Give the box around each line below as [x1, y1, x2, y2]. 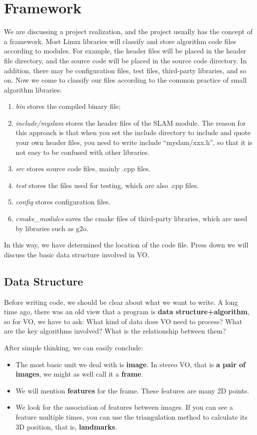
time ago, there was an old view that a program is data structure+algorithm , [4, 306, 250, 317]
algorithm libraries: [4, 84, 62, 95]
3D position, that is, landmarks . [15, 421, 117, 432]
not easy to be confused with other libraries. [15, 146, 150, 157]
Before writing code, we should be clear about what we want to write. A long [4, 296, 238, 307]
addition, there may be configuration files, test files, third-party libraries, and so [4, 65, 247, 75]
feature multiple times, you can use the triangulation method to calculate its [15, 411, 248, 422]
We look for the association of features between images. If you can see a [15, 402, 233, 412]
